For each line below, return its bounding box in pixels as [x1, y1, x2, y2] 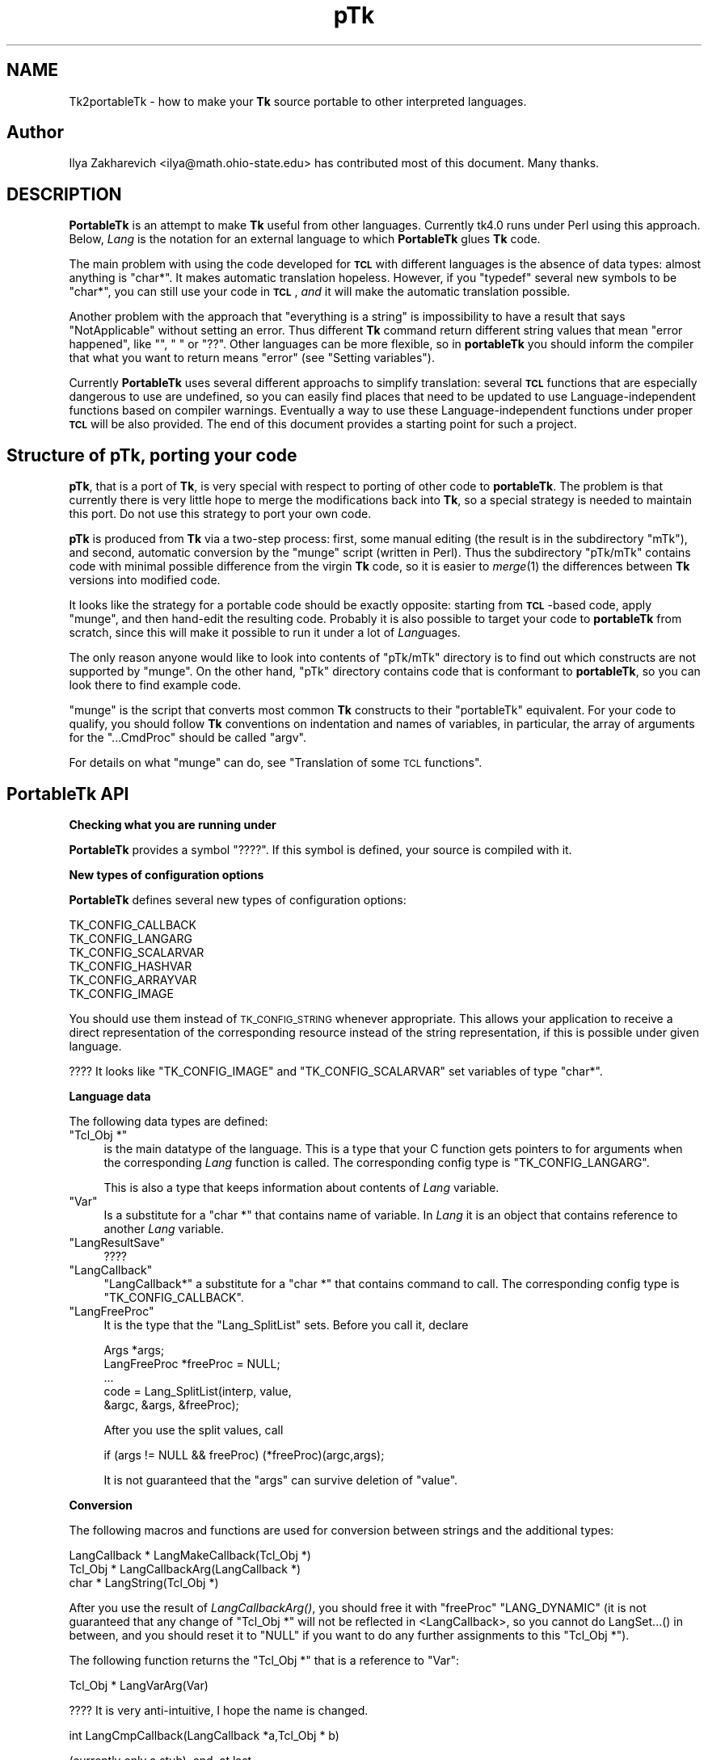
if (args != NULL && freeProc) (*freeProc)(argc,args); [103, 1447, 385, 1462]
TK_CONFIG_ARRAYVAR [69, 972, 197, 987]
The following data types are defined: [69, 1114, 268, 1128]
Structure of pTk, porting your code [6, 444, 297, 465]
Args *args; [103, 1342, 165, 1357]
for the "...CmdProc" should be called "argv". [69, 731, 306, 745]
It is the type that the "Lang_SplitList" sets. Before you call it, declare [103, 1317, 469, 1332]
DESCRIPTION [6, 183, 122, 204]
